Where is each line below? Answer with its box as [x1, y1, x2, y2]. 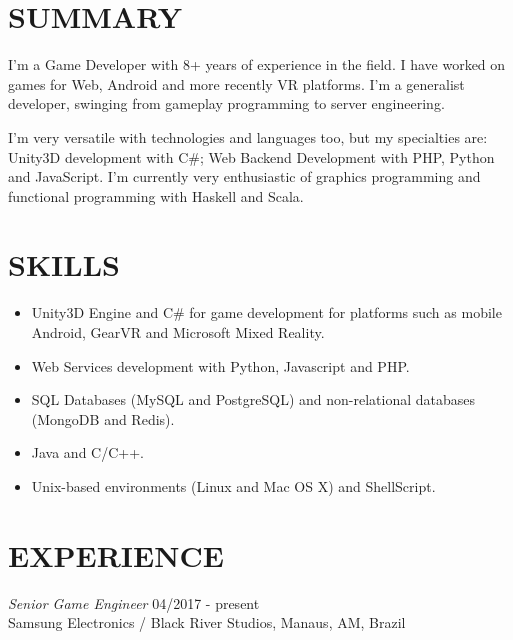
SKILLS [8, 244, 120, 285]
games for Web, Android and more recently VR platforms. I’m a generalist [8, 73, 465, 94]
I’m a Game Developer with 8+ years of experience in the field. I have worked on [8, 54, 506, 75]
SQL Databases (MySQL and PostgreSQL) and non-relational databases [31, 389, 476, 410]
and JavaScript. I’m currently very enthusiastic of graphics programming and [8, 166, 481, 187]
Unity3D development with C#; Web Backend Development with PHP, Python [8, 146, 495, 167]
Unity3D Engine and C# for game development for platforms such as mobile [31, 302, 502, 323]
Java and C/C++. [31, 442, 144, 463]
